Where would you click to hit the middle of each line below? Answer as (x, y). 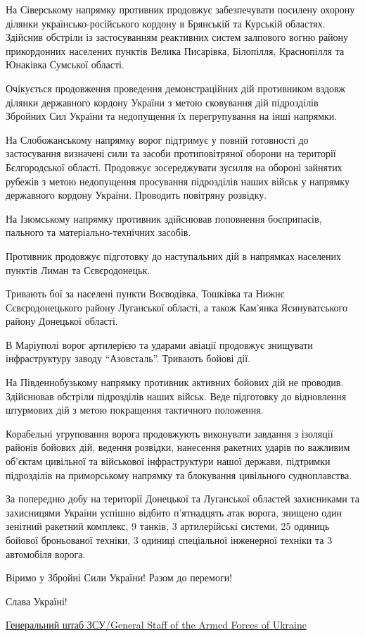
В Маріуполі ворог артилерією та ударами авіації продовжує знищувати (159, 344)
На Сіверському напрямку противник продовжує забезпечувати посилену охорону (180, 9)
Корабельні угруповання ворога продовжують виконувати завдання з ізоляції (169, 433)
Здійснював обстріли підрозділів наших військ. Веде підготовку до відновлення (176, 396)
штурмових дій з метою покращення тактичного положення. (135, 410)
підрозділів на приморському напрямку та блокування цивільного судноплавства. (179, 475)
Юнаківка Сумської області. (65, 64)
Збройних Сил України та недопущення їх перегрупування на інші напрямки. (172, 116)
